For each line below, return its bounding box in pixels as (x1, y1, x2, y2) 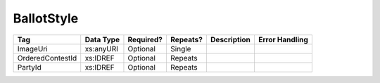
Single (170, 44, 191, 53)
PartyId (17, 62, 42, 72)
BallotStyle (13, 11, 79, 26)
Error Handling (258, 34, 309, 44)
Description (210, 34, 251, 44)
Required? (127, 34, 163, 44)
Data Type (84, 34, 120, 44)
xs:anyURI (84, 44, 119, 53)
